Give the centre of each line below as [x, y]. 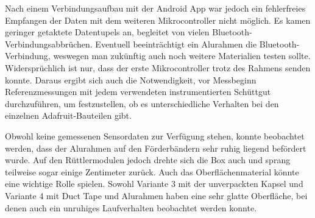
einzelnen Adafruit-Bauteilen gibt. [68, 115]
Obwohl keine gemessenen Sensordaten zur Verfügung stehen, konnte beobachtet [155, 135]
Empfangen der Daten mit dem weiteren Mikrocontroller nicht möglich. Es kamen [158, 20]
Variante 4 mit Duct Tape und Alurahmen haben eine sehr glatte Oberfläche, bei [156, 195]
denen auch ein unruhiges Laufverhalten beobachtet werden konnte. [131, 207]
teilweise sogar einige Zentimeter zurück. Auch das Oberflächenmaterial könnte [152, 171]
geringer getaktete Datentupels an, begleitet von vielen [107, 32]
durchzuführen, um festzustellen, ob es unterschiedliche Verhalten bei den [142, 103]
